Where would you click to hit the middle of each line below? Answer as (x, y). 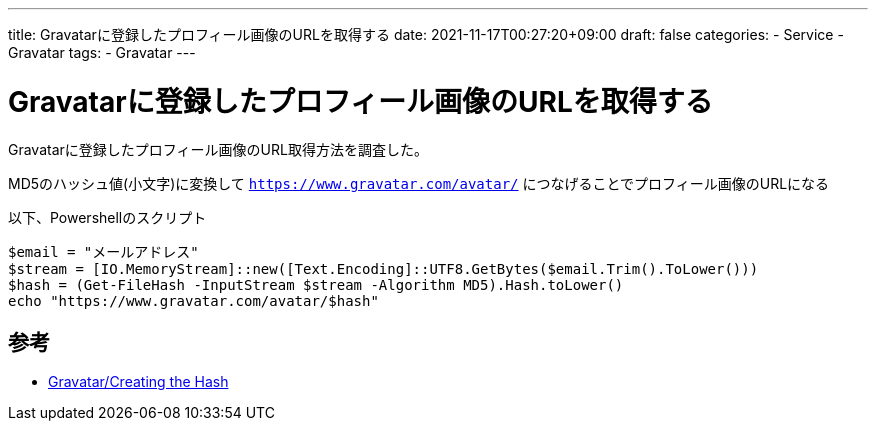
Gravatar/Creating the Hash (138, 382)
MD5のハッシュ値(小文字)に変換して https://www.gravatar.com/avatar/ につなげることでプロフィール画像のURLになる (419, 183)
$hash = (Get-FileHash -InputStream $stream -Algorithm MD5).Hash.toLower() (316, 284)
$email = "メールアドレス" (103, 251)
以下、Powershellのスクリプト (107, 217)
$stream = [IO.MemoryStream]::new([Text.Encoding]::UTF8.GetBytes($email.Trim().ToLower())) (383, 268)
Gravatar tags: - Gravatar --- (102, 52)
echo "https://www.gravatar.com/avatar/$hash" (193, 300)
